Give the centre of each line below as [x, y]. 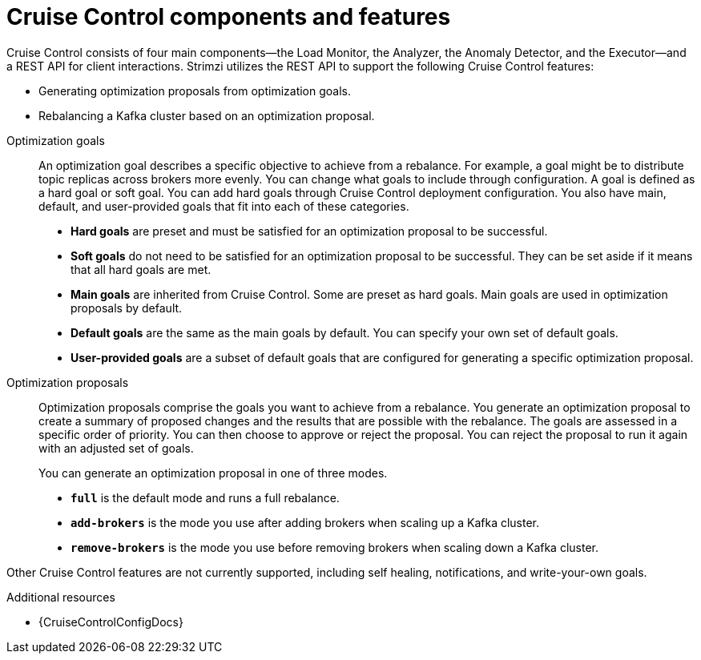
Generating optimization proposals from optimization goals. [195, 91]
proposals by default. [127, 308]
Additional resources [61, 597]
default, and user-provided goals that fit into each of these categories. [224, 206]
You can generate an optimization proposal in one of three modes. [213, 473]
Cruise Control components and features [229, 17]
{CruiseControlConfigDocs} [111, 622]
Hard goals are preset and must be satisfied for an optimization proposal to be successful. [309, 231]
